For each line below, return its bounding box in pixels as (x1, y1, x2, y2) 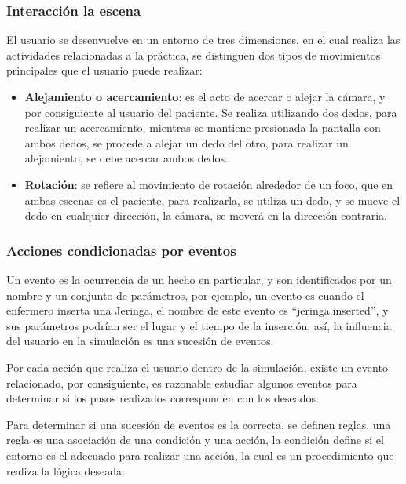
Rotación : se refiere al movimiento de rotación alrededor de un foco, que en (24, 176, 393, 192)
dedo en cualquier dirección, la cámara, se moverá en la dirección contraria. (24, 207, 387, 224)
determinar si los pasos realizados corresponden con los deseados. (6, 390, 319, 406)
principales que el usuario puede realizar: (6, 62, 203, 78)
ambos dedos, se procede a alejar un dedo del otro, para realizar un (24, 134, 349, 151)
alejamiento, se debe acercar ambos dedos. (24, 150, 228, 166)
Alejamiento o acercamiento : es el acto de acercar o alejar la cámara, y (24, 89, 386, 104)
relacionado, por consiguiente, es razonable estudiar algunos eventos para (6, 374, 357, 391)
